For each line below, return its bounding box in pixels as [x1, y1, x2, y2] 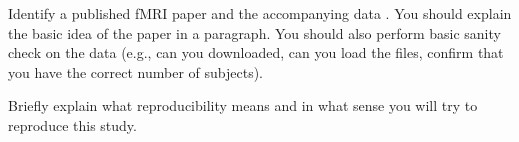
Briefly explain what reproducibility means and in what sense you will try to [8, 95, 478, 116]
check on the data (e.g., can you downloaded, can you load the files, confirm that [8, 42, 504, 63]
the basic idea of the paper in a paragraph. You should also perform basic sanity [8, 22, 501, 43]
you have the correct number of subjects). [8, 61, 263, 82]
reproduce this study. [8, 114, 137, 135]
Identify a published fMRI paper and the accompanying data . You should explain [8, 3, 512, 23]
